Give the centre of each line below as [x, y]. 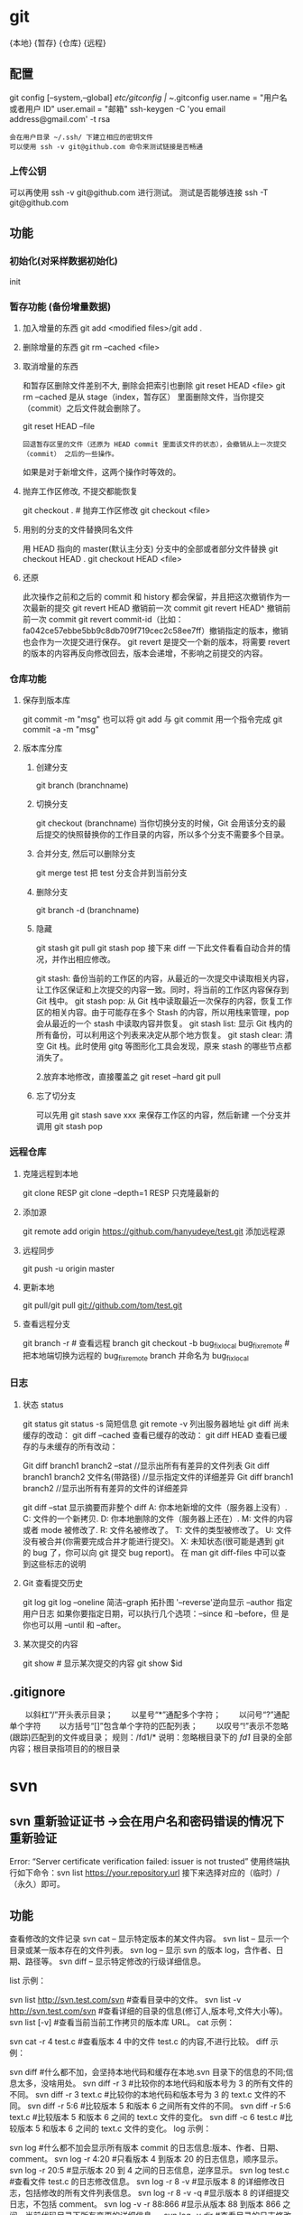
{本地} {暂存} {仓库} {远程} [58, 42]
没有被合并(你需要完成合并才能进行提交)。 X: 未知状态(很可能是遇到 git [153, 1541]
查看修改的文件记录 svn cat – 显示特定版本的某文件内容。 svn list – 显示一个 [149, 1939]
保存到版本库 [46, 700]
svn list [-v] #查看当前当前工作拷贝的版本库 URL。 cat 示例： [122, 2023]
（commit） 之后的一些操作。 [70, 454]
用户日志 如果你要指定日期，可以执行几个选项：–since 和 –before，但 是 [156, 1613]
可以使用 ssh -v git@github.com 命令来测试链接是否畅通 [106, 146]
